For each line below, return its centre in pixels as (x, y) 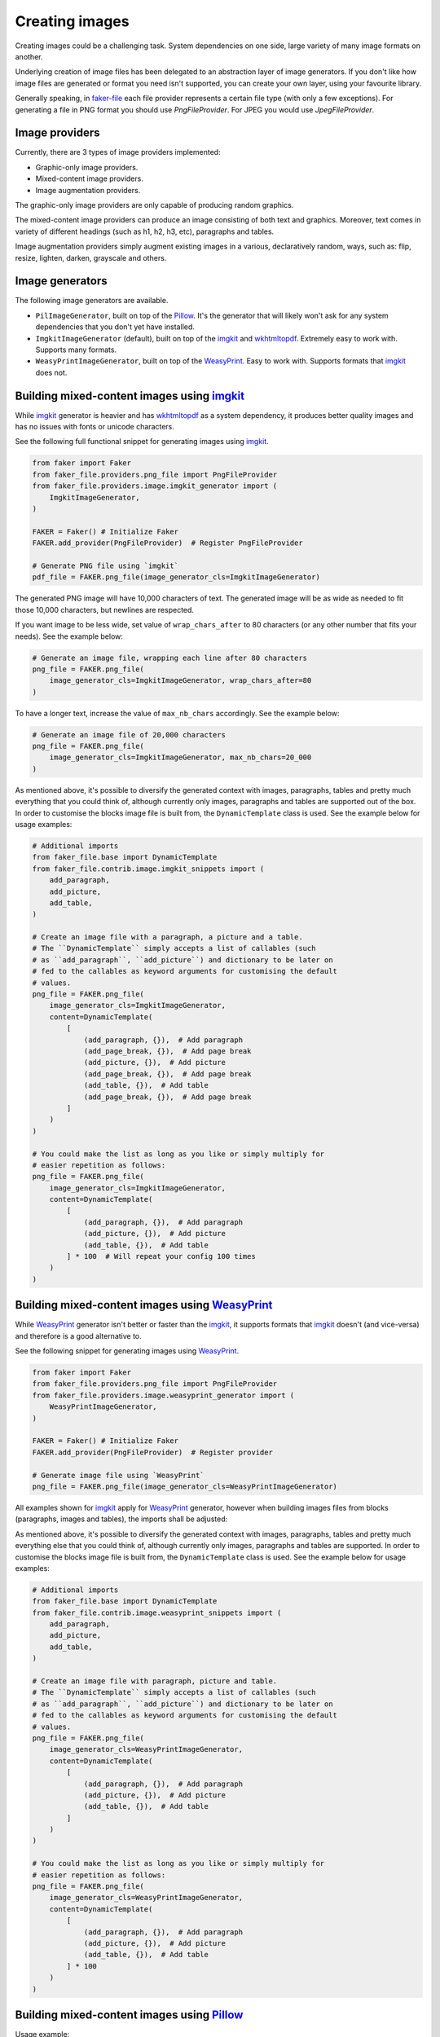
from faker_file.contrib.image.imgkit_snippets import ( (148, 869)
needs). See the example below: (69, 636)
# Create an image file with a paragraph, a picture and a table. (167, 937)
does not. (51, 372)
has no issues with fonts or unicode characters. (95, 427)
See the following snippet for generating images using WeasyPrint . (127, 1351)
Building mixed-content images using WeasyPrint (144, 1305)
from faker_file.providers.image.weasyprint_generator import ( (163, 1395)
